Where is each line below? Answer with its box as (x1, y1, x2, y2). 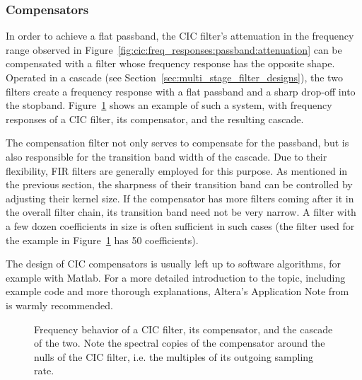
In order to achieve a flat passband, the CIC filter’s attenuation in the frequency (6, 28, 354, 43)
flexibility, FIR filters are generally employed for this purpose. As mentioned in (6, 163, 348, 178)
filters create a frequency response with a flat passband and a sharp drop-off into (6, 84, 356, 98)
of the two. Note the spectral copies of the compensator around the (34, 335, 325, 350)
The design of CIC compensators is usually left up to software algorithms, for (6, 256, 341, 271)
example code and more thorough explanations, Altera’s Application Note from (6, 284, 349, 299)
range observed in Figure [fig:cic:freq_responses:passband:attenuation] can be (6, 42, 342, 57)
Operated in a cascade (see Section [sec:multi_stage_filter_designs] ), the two (6, 70, 343, 84)
